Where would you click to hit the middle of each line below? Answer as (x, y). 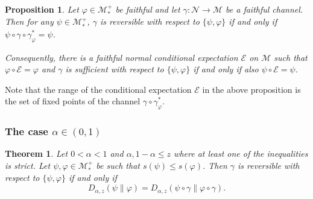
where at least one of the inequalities (241, 153)
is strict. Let (28, 166)
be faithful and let (148, 9)
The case (27, 131)
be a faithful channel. (264, 9)
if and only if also (226, 69)
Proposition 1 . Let (42, 9)
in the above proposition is (251, 89)
